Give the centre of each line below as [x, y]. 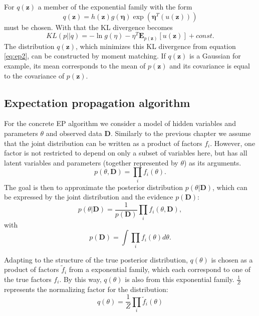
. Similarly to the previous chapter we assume [181, 133]
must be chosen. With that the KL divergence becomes [88, 27]
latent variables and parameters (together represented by [91, 162]
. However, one [233, 143]
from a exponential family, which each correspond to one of [160, 269]
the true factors [28, 279]
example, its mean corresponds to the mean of [75, 65]
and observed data [74, 133]
